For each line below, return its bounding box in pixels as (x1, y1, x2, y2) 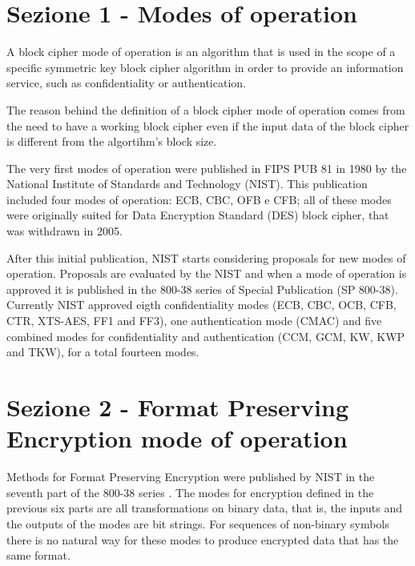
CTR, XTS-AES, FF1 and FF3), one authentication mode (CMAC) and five (6, 312, 382, 329)
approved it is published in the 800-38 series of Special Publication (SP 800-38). (6, 280, 398, 297)
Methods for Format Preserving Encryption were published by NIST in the (6, 468, 375, 485)
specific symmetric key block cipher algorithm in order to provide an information (6, 58, 404, 75)
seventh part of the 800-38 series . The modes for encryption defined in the (6, 484, 374, 500)
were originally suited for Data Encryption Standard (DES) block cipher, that (6, 207, 389, 223)
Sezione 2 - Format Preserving (6, 391, 349, 423)
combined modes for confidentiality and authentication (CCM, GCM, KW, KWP (6, 327, 405, 344)
